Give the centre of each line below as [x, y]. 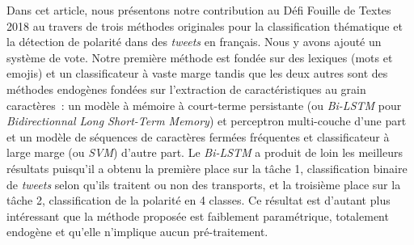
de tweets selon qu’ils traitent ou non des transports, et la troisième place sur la [204, 184]
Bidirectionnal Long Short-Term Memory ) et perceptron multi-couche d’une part [207, 121]
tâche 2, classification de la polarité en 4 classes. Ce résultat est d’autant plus [199, 200]
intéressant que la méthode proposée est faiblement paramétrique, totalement [198, 215]
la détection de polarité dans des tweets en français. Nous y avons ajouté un [194, 42]
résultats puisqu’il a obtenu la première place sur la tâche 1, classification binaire [207, 168]
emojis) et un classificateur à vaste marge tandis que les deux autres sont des [197, 73]
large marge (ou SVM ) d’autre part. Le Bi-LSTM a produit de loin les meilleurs [205, 152]
